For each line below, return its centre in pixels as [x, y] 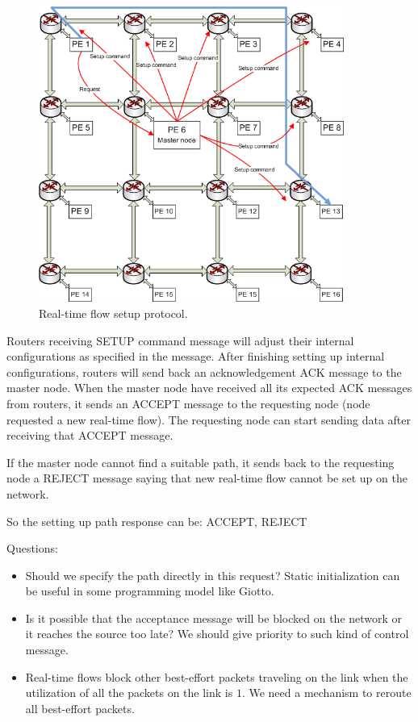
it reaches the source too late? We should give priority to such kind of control [217, 634]
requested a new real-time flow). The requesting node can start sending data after [209, 419]
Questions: [32, 548]
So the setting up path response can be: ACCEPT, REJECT [157, 521]
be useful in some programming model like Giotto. [150, 591]
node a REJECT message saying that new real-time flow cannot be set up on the [207, 478]
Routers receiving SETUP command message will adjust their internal [180, 340]
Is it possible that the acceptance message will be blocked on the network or [214, 618]
